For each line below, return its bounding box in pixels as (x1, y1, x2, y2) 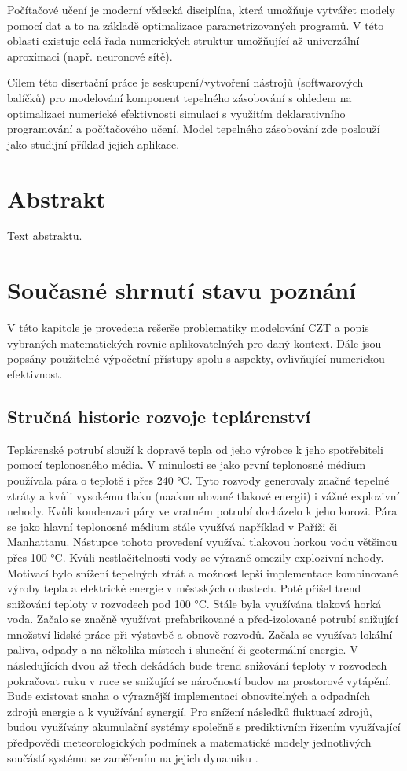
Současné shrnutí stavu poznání (7, 274, 357, 306)
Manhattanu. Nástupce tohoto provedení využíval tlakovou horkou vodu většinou (7, 533, 398, 550)
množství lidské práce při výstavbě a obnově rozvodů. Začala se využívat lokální (7, 625, 393, 642)
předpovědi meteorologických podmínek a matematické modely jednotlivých (7, 734, 372, 751)
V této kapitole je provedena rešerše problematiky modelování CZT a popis (7, 319, 369, 336)
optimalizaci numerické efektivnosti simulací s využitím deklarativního (7, 105, 346, 121)
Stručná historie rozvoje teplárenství (7, 404, 311, 428)
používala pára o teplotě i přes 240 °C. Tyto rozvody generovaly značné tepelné (7, 471, 390, 488)
